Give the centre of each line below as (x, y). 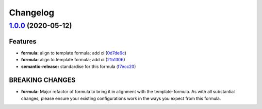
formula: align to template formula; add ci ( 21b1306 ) (73, 60)
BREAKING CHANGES (42, 80)
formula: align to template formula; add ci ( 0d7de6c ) (74, 53)
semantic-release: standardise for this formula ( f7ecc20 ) (78, 66)
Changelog (32, 13)
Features (23, 41)
